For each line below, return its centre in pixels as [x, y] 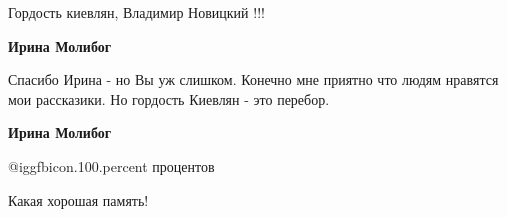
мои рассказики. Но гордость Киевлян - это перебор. [169, 98]
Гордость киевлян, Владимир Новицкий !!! [136, 12]
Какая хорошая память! [78, 199]
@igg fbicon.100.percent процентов [111, 165]
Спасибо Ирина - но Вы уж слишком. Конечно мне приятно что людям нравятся [253, 79]
